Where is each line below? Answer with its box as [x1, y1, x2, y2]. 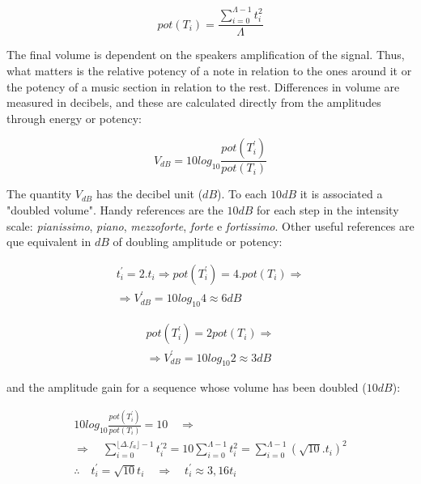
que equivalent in [6, 233, 91, 250]
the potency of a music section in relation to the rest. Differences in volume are [6, 78, 400, 95]
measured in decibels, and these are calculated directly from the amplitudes [6, 94, 381, 111]
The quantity [6, 185, 72, 202]
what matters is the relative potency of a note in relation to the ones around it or [6, 62, 412, 79]
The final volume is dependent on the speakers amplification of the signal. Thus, [6, 46, 405, 63]
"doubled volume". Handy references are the [6, 201, 223, 218]
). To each [217, 185, 267, 202]
